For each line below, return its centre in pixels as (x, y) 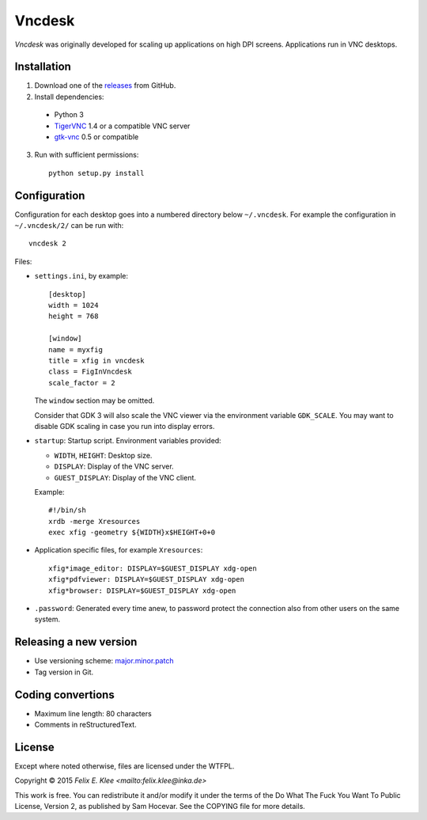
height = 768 (74, 316)
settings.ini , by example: (81, 276)
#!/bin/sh (67, 510)
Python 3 (69, 115)
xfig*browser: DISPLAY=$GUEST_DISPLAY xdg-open (142, 590)
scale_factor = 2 (82, 383)
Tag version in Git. (64, 672)
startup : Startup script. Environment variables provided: (128, 441)
